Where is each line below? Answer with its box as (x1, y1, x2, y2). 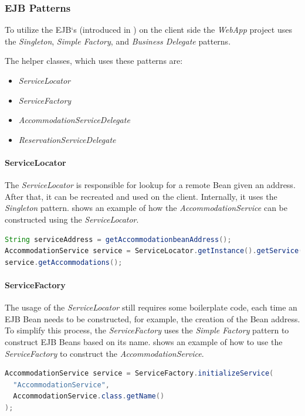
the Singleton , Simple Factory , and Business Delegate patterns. (5, 35, 231, 47)
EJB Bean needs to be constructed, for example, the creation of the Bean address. (5, 312, 300, 325)
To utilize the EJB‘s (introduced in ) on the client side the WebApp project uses (5, 23, 292, 36)
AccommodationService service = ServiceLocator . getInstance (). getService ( (5, 247, 303, 255)
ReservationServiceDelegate (18, 133, 116, 145)
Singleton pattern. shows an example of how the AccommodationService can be (5, 202, 287, 214)
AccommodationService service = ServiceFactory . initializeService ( (5, 369, 274, 378)
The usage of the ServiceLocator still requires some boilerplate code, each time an (5, 301, 297, 313)
